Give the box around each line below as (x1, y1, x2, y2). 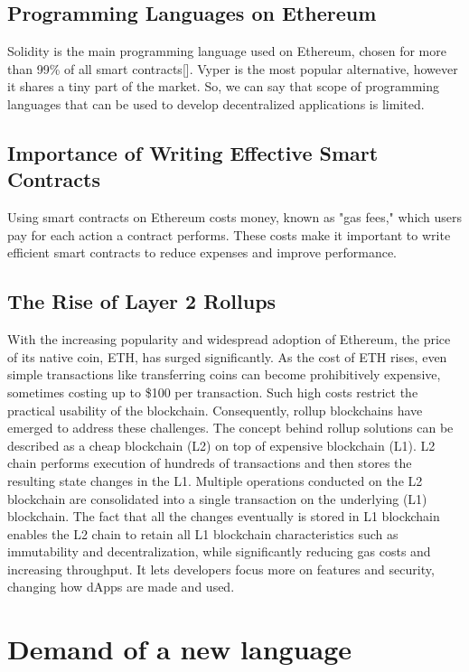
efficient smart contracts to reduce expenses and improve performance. (7, 243, 397, 262)
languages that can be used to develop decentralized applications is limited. (7, 94, 425, 113)
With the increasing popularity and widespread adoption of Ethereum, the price (7, 330, 451, 349)
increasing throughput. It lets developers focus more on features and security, (7, 559, 435, 578)
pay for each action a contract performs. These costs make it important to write (7, 225, 451, 244)
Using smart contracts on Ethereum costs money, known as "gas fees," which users (7, 208, 463, 227)
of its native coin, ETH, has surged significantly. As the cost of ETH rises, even (7, 347, 447, 366)
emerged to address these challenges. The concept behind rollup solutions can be (7, 418, 454, 437)
